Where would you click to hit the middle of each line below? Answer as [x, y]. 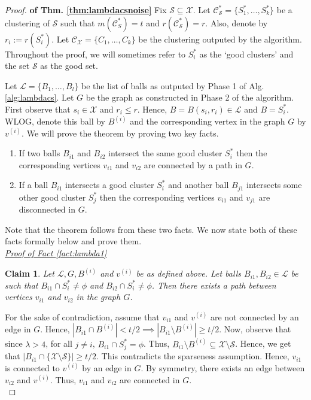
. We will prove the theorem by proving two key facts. [120, 133]
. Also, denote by [237, 22]
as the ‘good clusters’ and [246, 54]
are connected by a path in [193, 164]
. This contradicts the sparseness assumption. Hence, [193, 356]
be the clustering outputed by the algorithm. [220, 39]
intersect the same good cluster [165, 153]
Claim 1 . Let [30, 273]
